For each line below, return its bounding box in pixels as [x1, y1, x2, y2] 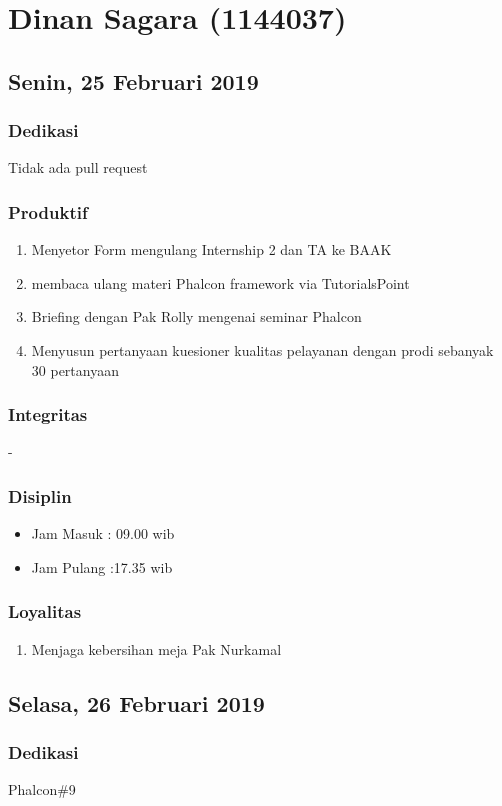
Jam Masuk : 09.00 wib [31, 523, 175, 544]
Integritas [8, 402, 88, 427]
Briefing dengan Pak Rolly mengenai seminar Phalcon [31, 306, 362, 327]
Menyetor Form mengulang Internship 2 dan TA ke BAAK [31, 239, 392, 260]
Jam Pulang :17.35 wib [31, 556, 173, 577]
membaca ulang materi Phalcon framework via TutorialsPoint [31, 272, 410, 293]
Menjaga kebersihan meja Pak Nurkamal [31, 638, 282, 659]
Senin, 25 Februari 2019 [8, 65, 259, 96]
